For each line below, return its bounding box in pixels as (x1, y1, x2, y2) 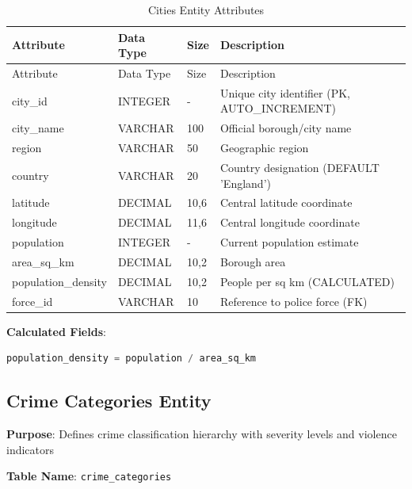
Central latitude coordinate (219, 194, 353, 211)
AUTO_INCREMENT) (219, 100, 337, 117)
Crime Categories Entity (6, 388, 212, 413)
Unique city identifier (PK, (219, 84, 350, 101)
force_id (12, 292, 53, 309)
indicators (6, 441, 55, 457)
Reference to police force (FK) (219, 292, 368, 309)
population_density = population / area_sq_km (6, 353, 257, 365)
